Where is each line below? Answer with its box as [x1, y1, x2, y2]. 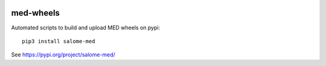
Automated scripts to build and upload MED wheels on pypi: [11, 24, 160, 31]
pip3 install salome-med [22, 38, 95, 44]
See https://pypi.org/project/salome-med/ [11, 51, 116, 58]
